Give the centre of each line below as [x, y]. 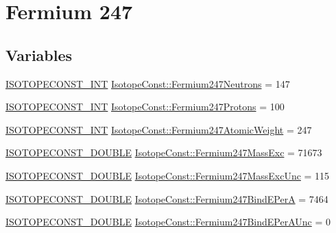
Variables [39, 54]
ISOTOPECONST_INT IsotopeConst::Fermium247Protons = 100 [145, 107]
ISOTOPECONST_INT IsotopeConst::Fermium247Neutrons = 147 [148, 83]
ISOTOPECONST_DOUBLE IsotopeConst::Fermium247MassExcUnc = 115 [168, 175]
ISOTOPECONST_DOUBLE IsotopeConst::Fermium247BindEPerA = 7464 [167, 198]
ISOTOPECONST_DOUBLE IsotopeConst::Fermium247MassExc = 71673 [164, 152]
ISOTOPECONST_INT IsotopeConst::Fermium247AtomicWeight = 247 [159, 129]
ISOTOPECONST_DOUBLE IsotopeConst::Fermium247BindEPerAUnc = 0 [168, 222]
